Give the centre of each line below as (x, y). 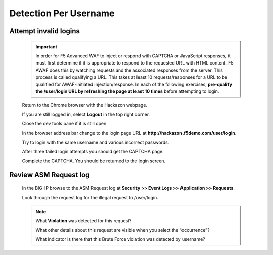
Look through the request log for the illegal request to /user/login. (90, 198)
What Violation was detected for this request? (84, 221)
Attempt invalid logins (45, 31)
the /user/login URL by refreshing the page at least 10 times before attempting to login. (127, 91)
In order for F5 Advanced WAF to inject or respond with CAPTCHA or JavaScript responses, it (133, 56)
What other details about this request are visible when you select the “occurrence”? (123, 230)
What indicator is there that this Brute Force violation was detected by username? (121, 239)
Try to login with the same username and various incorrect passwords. (96, 142)
